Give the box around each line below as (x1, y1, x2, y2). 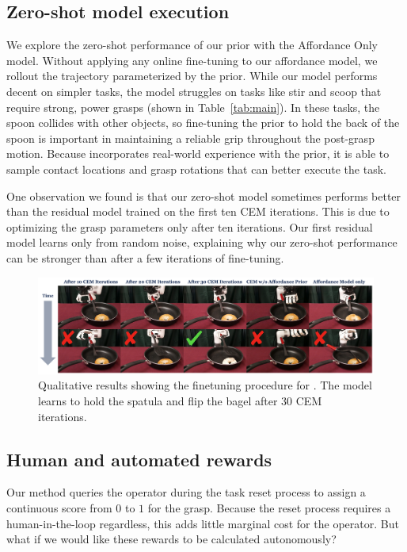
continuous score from (6, 499, 112, 516)
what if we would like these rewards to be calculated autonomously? (6, 531, 337, 547)
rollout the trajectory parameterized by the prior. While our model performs (6, 67, 378, 84)
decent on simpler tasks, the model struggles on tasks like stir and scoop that (6, 82, 382, 99)
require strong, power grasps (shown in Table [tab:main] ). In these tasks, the (6, 98, 380, 115)
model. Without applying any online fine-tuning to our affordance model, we (6, 52, 378, 68)
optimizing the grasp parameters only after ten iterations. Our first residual (6, 218, 373, 235)
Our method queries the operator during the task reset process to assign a (6, 484, 366, 500)
